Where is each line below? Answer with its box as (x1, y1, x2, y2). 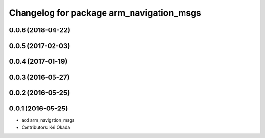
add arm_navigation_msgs (21, 117, 75, 123)
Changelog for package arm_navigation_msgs (9, 7, 201, 18)
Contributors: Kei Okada (21, 124, 70, 130)
